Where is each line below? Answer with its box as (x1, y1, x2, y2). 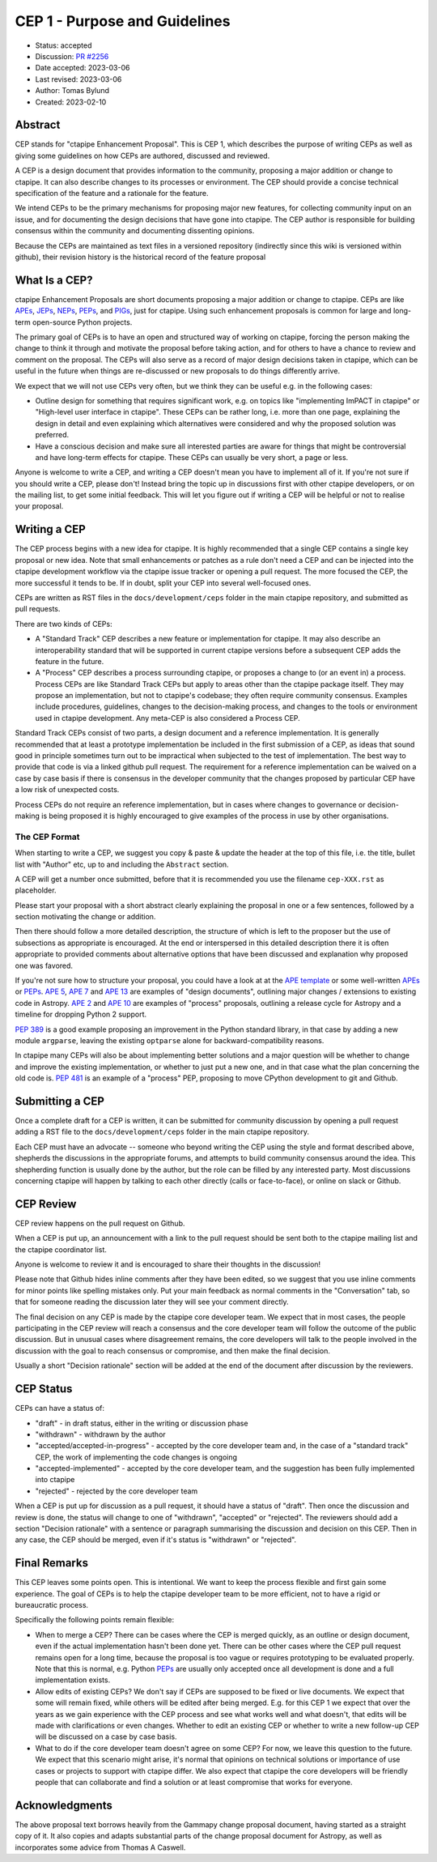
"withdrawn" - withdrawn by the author (35, 1430, 166, 1439)
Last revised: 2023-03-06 (35, 74, 122, 84)
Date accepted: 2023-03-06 (35, 63, 130, 73)
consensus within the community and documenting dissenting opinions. (15, 226, 255, 236)
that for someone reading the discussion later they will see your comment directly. (15, 1297, 289, 1307)
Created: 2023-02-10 (35, 97, 107, 107)
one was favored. (15, 961, 73, 970)
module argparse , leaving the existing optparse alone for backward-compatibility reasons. (15, 1035, 325, 1045)
